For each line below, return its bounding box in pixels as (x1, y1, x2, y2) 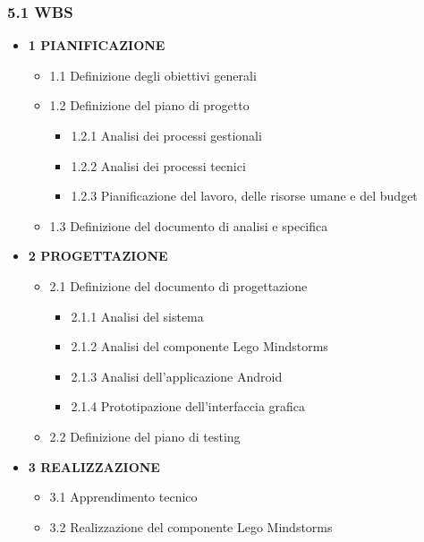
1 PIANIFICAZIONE (28, 36, 165, 55)
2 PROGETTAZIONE (28, 246, 168, 265)
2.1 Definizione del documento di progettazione (49, 276, 308, 295)
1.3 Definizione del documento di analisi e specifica (49, 216, 328, 235)
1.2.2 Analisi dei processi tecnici (71, 156, 246, 175)
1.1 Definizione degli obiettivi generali (49, 65, 257, 84)
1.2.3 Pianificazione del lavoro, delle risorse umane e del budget (71, 186, 418, 205)
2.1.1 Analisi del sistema (71, 306, 204, 325)
